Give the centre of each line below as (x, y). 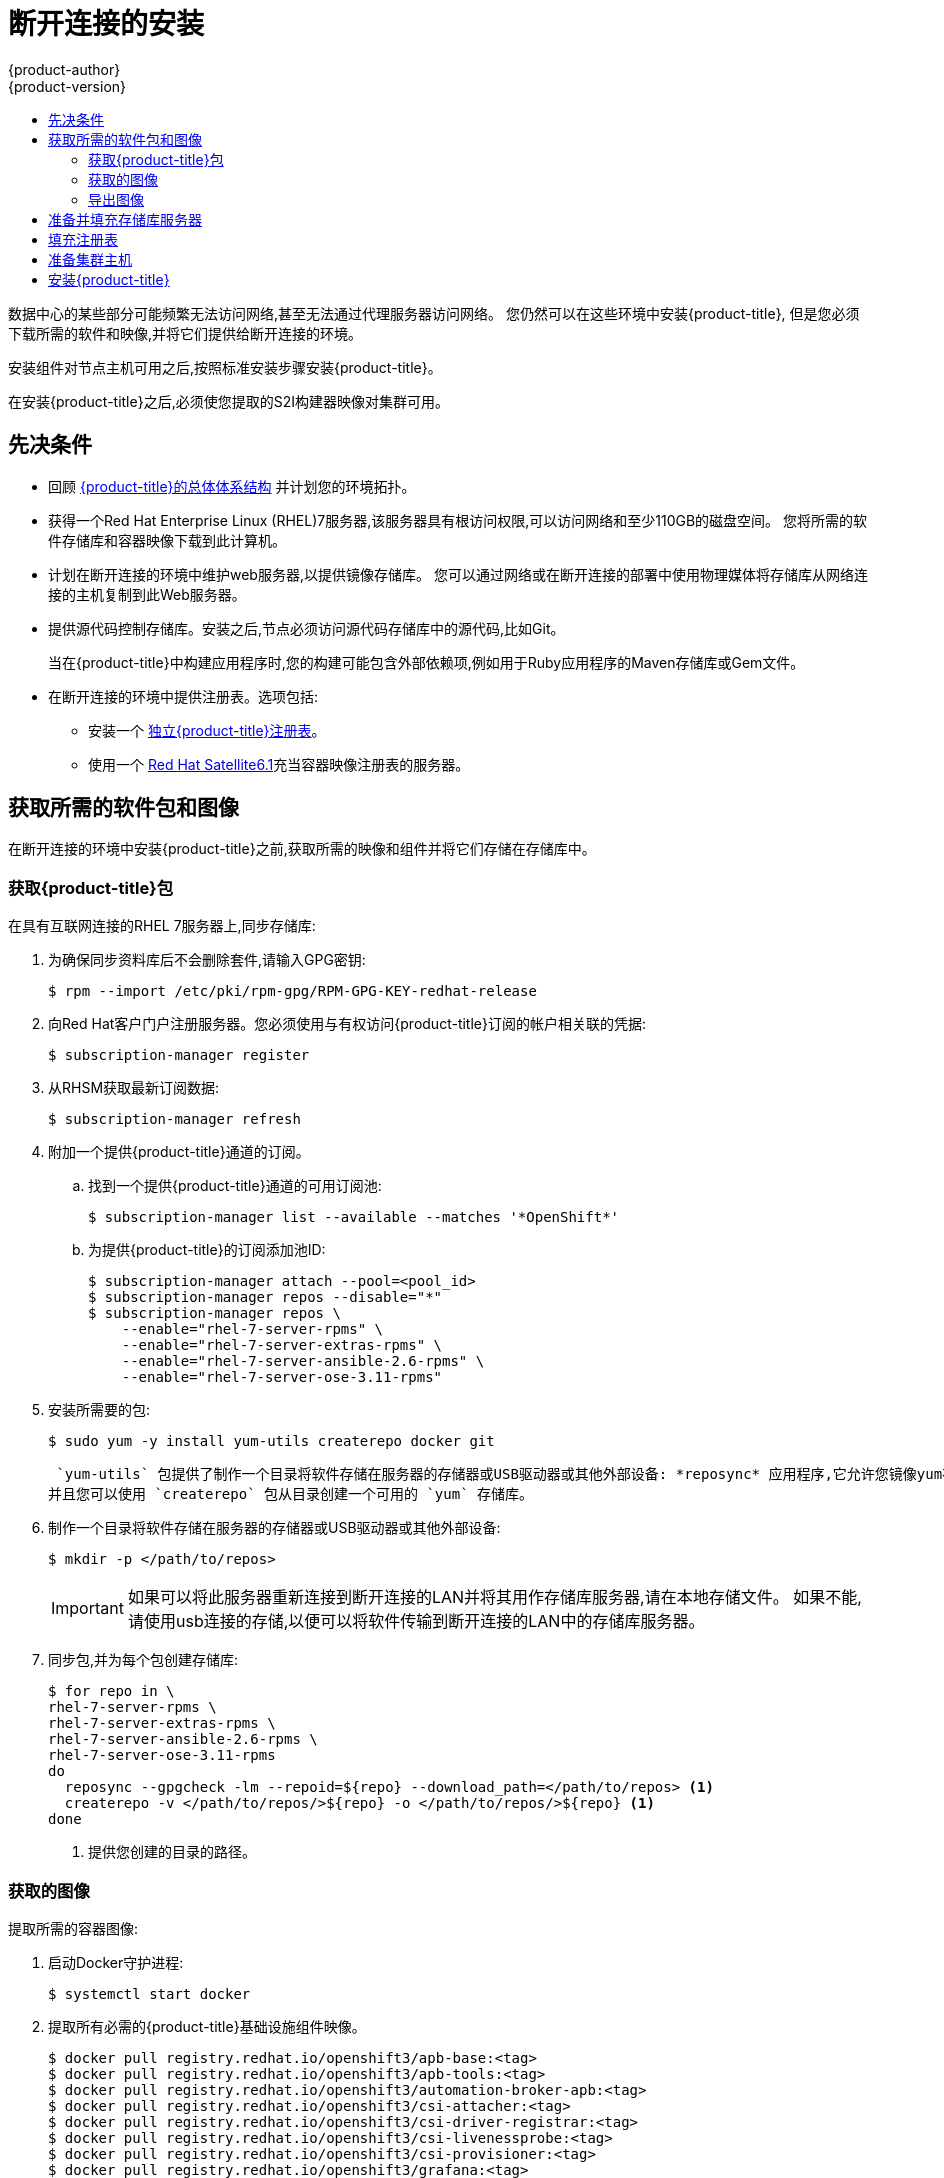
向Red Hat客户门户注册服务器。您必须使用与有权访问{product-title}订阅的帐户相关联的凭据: (347, 1024)
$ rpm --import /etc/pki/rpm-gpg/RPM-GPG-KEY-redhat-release (292, 991)
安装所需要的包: (99, 1410)
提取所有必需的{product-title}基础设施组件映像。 (207, 2026)
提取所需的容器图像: (73, 1928)
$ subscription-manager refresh (174, 1119)
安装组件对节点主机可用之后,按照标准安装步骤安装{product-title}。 (225, 367)
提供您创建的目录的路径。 (172, 1852)
